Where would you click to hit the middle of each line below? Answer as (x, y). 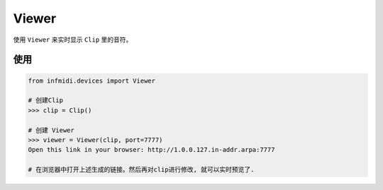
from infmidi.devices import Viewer (92, 81)
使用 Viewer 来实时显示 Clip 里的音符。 (73, 40)
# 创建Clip (46, 100)
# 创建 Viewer (51, 130)
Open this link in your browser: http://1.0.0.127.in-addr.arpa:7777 (151, 150)
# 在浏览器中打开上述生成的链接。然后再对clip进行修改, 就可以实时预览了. (141, 170)
